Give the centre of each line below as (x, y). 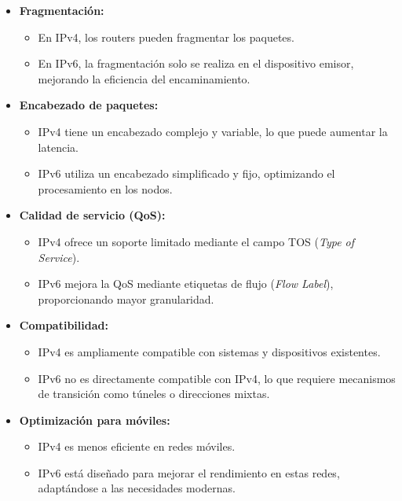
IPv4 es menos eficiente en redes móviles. (137, 446)
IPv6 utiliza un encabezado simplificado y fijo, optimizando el (186, 173)
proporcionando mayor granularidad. (126, 298)
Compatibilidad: (64, 325)
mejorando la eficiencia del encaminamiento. (144, 78)
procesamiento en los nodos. (105, 188)
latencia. (58, 147)
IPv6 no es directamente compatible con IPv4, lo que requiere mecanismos (217, 378)
